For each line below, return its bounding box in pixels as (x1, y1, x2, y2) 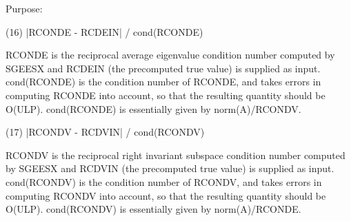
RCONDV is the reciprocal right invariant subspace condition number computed (6, 147, 345, 162)
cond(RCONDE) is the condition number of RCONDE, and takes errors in (6, 74, 321, 89)
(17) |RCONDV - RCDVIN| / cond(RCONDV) (6, 125, 205, 139)
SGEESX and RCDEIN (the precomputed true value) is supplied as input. (6, 61, 321, 75)
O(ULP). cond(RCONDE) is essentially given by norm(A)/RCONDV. (6, 101, 301, 116)
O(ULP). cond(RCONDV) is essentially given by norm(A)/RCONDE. (6, 202, 301, 216)
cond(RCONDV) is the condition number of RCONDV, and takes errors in (6, 174, 322, 189)
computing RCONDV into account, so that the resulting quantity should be (6, 188, 326, 202)
